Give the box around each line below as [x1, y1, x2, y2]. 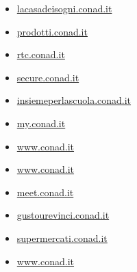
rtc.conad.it [16, 47, 65, 62]
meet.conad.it [16, 185, 74, 199]
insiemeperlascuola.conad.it [16, 93, 132, 107]
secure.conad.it [16, 70, 79, 84]
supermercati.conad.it [16, 230, 108, 245]
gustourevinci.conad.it [16, 208, 110, 222]
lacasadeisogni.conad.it [16, 1, 112, 15]
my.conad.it [16, 115, 66, 130]
